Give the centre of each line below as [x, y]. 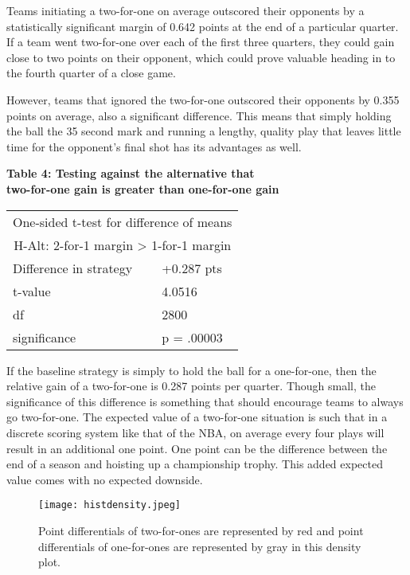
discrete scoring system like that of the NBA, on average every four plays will [195, 432]
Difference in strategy [73, 268]
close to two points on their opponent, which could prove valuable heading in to [201, 57]
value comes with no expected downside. [105, 479]
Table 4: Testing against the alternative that [131, 173]
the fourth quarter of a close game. [91, 73]
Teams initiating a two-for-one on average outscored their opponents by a [185, 10]
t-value [32, 291]
